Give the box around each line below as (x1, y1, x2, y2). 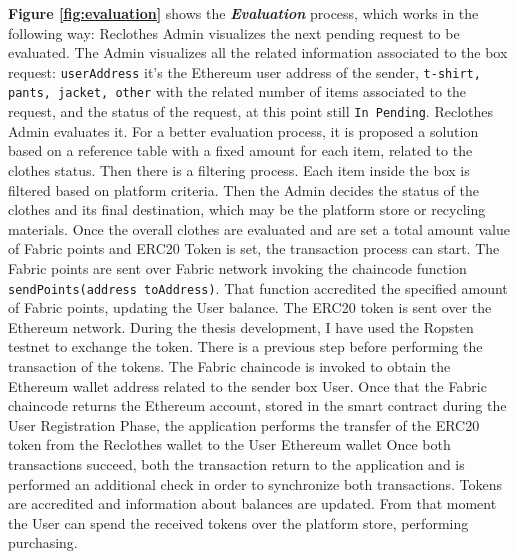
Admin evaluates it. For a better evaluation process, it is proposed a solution (8, 120, 479, 141)
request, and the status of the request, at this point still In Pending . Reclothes (8, 101, 494, 122)
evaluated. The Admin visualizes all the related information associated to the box (8, 42, 508, 63)
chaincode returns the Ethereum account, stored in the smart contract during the (8, 395, 507, 416)
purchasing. (8, 532, 78, 553)
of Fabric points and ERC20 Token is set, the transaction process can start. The (8, 238, 500, 259)
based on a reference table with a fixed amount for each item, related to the (8, 140, 473, 161)
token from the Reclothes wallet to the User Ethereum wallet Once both (8, 434, 451, 455)
